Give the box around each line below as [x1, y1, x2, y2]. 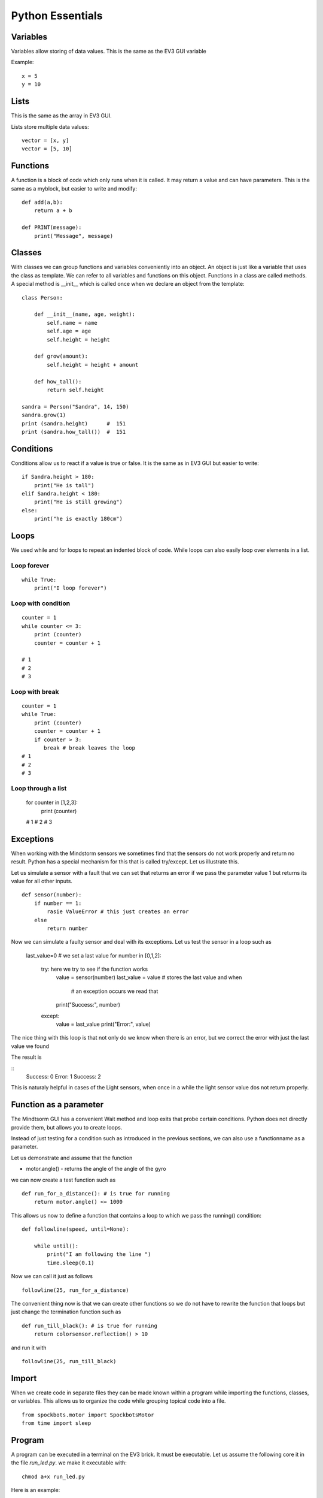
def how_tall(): [33, 378, 82, 385]
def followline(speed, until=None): [22, 1226, 129, 1233]
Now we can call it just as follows [11, 1273, 93, 1280]
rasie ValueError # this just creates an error [47, 908, 189, 915]
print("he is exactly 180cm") [33, 515, 123, 523]
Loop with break [11, 687, 59, 696]
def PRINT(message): [22, 224, 82, 231]
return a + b [33, 207, 72, 214]
